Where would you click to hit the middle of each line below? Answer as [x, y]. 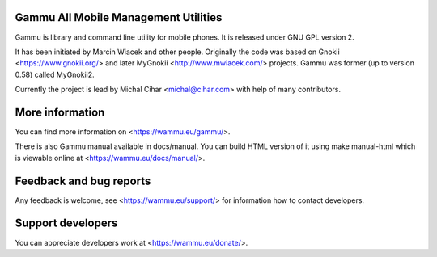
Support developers [66, 223]
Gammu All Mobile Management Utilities [119, 17]
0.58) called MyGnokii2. [55, 74]
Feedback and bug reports [83, 181]
